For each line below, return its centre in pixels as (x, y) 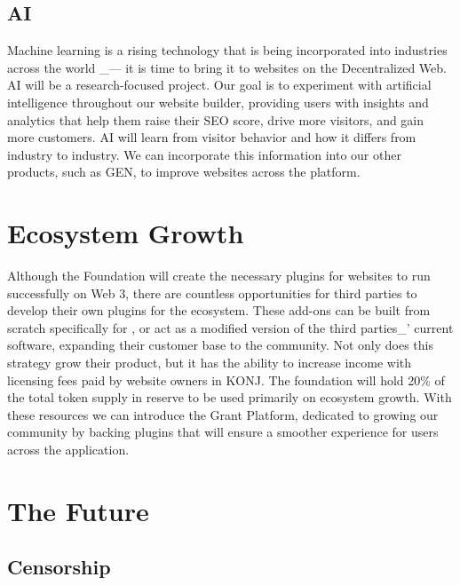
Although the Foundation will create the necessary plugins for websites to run (219, 276)
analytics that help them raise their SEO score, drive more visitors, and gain (216, 119)
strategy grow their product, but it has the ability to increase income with (210, 363)
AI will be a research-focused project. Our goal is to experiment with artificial (219, 85)
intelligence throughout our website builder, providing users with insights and (218, 102)
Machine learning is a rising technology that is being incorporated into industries (227, 50)
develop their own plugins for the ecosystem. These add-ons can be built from (219, 310)
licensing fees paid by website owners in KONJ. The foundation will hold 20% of (226, 379)
